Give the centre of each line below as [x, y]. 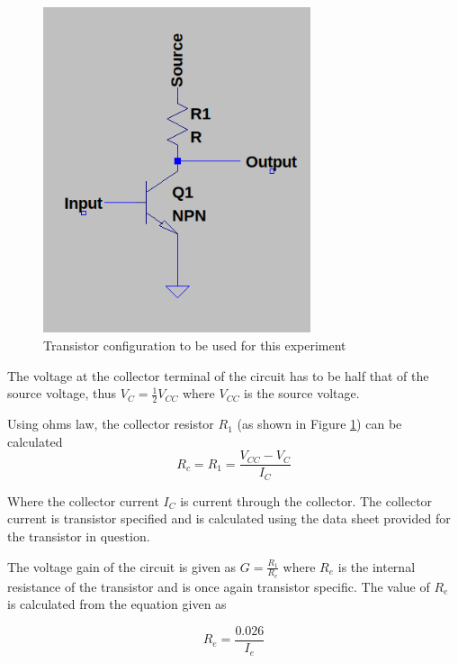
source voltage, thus [62, 393]
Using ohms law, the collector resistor [111, 424]
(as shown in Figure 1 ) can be [319, 424]
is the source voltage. [302, 393]
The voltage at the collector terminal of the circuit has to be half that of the [218, 375]
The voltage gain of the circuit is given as [122, 566]
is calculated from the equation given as [117, 604]
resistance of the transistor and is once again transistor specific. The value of [219, 586]
